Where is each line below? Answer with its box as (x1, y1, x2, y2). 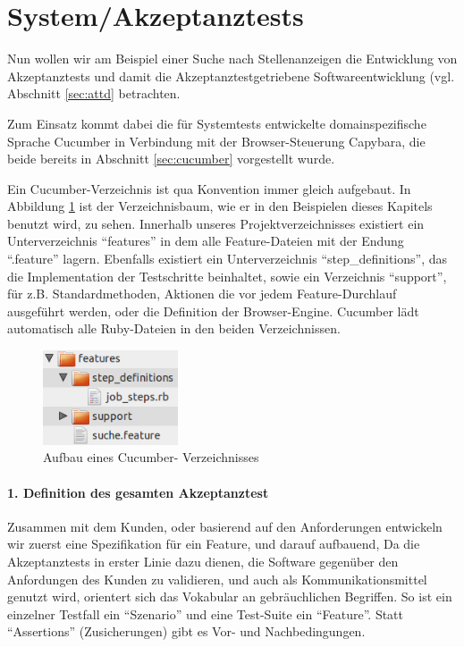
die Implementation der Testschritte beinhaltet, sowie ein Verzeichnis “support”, (7, 266, 447, 285)
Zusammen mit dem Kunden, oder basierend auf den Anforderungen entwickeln (7, 517, 443, 535)
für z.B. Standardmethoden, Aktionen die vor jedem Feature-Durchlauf (7, 284, 397, 303)
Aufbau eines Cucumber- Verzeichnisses (43, 448, 259, 466)
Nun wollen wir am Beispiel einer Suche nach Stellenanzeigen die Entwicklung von (7, 49, 458, 68)
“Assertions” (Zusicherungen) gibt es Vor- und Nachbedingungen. (7, 622, 366, 641)
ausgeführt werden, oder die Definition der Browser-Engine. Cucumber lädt (7, 301, 419, 320)
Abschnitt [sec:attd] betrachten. (7, 84, 181, 103)
